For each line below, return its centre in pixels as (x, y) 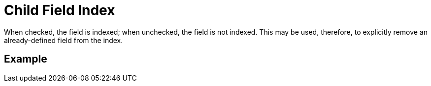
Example (26, 59)
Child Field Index (60, 10)
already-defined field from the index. (64, 40)
